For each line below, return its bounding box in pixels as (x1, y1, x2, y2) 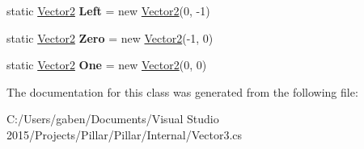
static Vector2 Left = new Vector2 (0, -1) (6, 2, 210, 19)
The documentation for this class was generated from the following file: (6, 83, 358, 100)
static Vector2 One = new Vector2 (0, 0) (6, 56, 207, 73)
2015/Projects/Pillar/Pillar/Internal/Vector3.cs (6, 126, 243, 143)
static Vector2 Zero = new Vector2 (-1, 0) (6, 29, 214, 46)
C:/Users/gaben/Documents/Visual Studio (6, 110, 219, 127)
